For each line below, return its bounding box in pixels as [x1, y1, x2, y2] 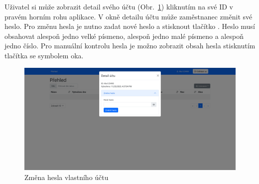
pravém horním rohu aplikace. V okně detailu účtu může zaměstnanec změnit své [4, 11, 253, 21]
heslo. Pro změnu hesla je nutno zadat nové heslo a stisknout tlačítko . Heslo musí [4, 21, 255, 31]
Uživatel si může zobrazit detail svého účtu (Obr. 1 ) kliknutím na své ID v [4, 1, 233, 11]
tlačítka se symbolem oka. [4, 50, 84, 60]
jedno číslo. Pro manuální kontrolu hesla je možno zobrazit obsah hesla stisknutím [4, 40, 256, 51]
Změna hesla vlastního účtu [24, 172, 109, 182]
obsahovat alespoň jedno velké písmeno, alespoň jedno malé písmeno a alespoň [4, 30, 244, 41]
